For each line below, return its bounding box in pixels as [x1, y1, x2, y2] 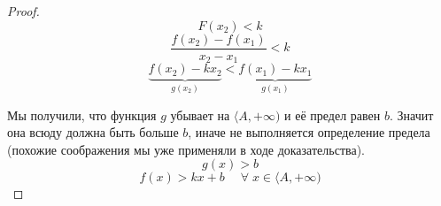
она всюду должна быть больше [7, 123, 179, 141]
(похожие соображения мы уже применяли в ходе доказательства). [7, 140, 365, 158]
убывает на [170, 105, 230, 124]
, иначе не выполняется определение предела [188, 123, 430, 141]
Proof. [7, 2, 40, 19]
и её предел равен [284, 105, 381, 124]
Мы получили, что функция [7, 105, 157, 124]
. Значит [389, 105, 434, 124]
